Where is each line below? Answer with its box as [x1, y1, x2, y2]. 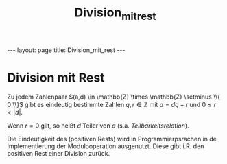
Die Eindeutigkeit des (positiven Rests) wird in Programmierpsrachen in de [7, 134, 217, 143]
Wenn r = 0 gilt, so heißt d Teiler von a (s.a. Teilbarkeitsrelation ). [7, 121, 190, 130]
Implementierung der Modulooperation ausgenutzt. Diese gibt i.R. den [7, 142, 204, 150]
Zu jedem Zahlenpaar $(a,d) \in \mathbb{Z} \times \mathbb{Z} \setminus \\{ [7, 93, 221, 101]
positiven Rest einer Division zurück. [7, 149, 110, 157]
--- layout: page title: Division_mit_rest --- [7, 46, 126, 54]
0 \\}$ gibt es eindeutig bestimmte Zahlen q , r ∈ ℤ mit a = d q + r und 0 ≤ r [7, 100, 217, 108]
